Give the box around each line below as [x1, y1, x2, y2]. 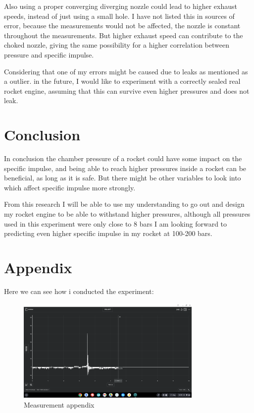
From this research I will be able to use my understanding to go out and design [4, 199, 245, 209]
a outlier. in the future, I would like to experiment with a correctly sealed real [4, 76, 241, 86]
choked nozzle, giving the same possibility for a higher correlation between [4, 40, 229, 50]
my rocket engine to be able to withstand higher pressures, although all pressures [4, 209, 251, 219]
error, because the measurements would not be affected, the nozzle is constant [4, 20, 241, 31]
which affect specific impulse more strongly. [4, 182, 136, 192]
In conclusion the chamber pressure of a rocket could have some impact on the [4, 153, 242, 164]
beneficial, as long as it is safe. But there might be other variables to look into [4, 173, 241, 183]
